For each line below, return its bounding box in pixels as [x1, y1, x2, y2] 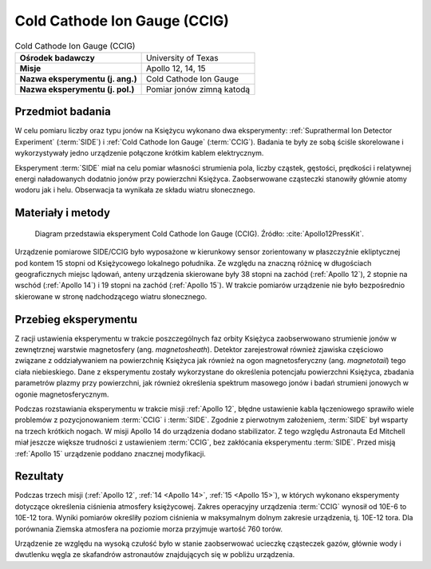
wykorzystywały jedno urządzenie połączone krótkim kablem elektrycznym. [14, 148, 264, 158]
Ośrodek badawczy [19, 52, 95, 63]
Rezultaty [14, 469, 64, 483]
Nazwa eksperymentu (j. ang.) [19, 73, 137, 84]
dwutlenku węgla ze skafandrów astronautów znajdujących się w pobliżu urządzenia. [14, 550, 295, 559]
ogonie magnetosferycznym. [14, 389, 109, 399]
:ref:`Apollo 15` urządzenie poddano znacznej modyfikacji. [14, 448, 207, 458]
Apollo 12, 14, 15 [145, 62, 206, 73]
